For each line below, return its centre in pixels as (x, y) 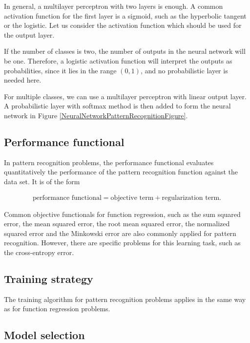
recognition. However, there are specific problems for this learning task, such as (122, 243)
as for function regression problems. (57, 309)
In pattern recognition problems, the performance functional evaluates (109, 162)
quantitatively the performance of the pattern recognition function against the (121, 172)
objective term (132, 198)
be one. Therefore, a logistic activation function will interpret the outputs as (118, 60)
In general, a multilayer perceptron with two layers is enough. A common (114, 6)
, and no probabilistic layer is (184, 70)
